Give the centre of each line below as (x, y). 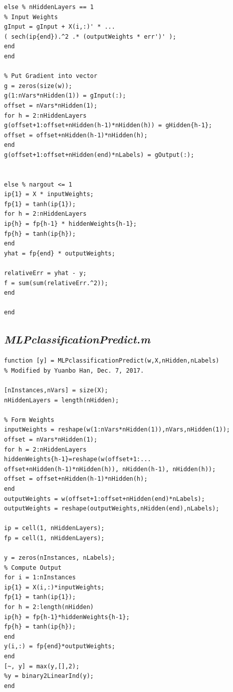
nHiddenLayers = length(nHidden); (62, 400)
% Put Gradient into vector (51, 76)
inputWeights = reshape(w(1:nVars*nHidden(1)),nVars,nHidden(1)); (117, 430)
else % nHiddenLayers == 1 (49, 7)
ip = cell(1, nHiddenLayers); (54, 528)
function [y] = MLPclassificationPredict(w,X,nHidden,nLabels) (112, 361)
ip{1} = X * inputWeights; (49, 194)
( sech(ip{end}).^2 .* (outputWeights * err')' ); (90, 36)
